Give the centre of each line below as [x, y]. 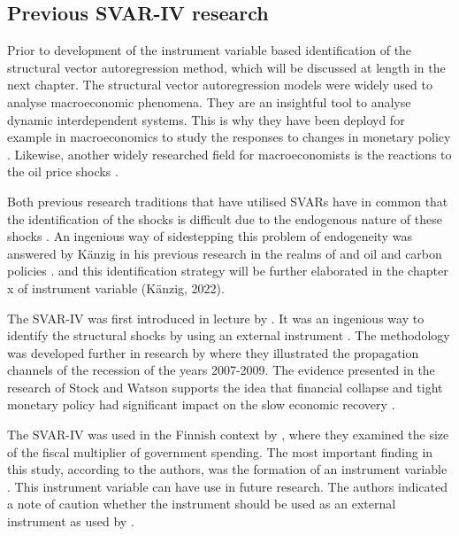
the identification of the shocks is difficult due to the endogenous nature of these [225, 218]
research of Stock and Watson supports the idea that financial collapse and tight [225, 387]
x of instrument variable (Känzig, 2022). [116, 287]
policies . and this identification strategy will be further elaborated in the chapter [228, 271]
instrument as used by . [71, 521]
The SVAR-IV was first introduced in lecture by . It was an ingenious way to [216, 318]
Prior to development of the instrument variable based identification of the [210, 50]
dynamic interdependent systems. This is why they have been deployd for [206, 119]
